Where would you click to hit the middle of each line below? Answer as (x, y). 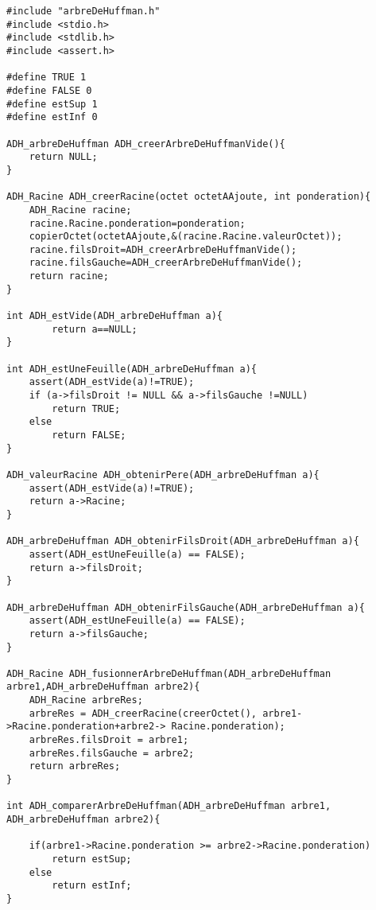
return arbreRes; (75, 766)
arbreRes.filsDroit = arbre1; (109, 740)
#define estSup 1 (52, 104)
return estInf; (92, 886)
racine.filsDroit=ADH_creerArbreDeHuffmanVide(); (163, 249)
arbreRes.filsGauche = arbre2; (112, 753)
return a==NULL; (95, 329)
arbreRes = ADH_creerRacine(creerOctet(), (143, 713)
